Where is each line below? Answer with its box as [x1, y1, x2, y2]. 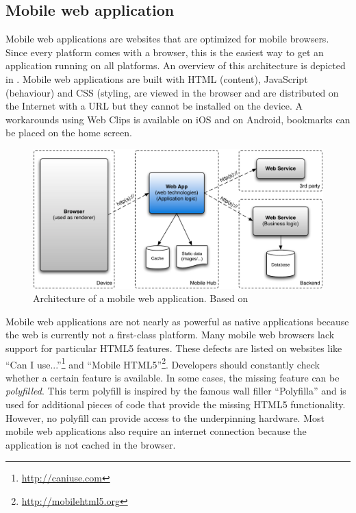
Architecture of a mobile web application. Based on [33, 291, 249, 305]
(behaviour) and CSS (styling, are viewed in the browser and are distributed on [5, 85, 339, 99]
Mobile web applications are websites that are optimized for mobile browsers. [5, 32, 329, 46]
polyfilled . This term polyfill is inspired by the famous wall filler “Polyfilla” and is [5, 384, 346, 398]
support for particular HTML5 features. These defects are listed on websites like [5, 341, 342, 355]
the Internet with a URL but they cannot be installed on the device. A [5, 99, 303, 113]
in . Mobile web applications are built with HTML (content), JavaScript [5, 71, 308, 86]
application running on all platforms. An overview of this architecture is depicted [5, 58, 346, 73]
